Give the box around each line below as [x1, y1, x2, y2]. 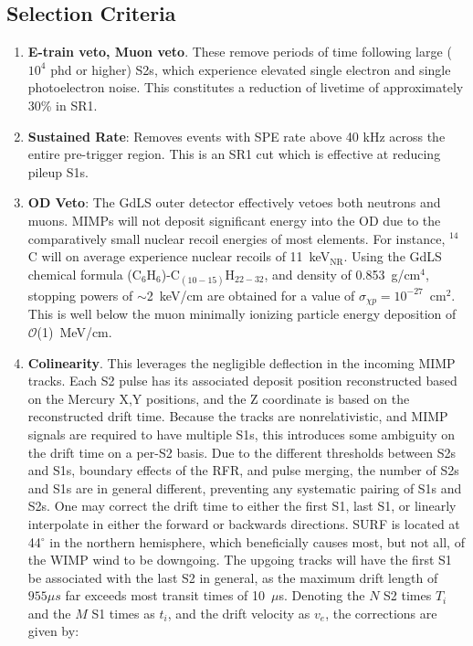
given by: [27, 621, 79, 641]
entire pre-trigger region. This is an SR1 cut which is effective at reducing [27, 144, 441, 164]
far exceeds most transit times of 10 [65, 586, 266, 605]
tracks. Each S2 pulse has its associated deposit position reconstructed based [27, 371, 457, 390]
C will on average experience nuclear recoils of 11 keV [27, 247, 331, 266]
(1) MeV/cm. [37, 322, 112, 341]
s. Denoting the [279, 586, 365, 605]
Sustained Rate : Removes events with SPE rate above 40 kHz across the [27, 126, 446, 145]
